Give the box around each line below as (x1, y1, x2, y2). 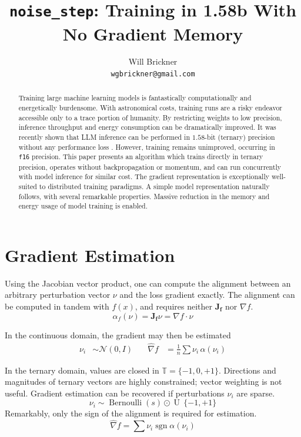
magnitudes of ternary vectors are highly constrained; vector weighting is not (5, 375, 282, 388)
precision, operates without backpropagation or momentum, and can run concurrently (18, 162, 282, 172)
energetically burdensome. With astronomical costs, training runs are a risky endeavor (18, 103, 283, 113)
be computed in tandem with (5, 300, 109, 312)
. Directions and (218, 364, 276, 376)
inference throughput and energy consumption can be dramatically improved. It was (18, 122, 276, 132)
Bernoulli (109, 399, 142, 408)
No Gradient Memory (62, 21, 243, 45)
